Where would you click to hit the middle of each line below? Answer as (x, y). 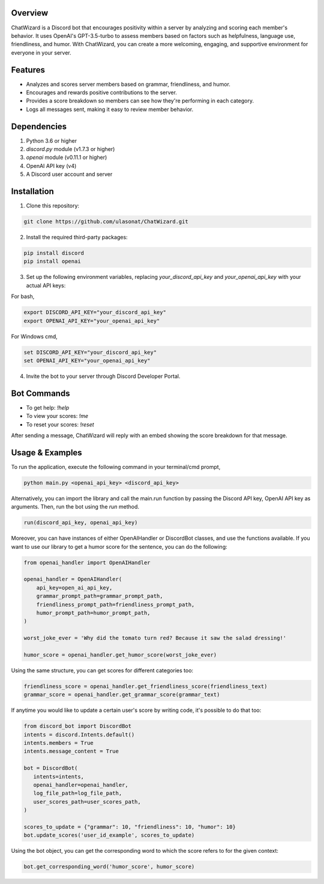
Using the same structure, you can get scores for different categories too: (102, 670)
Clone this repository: (53, 206)
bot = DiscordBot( (51, 768)
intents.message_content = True (71, 751)
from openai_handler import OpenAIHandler (87, 563)
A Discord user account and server (69, 175)
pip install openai (52, 261)
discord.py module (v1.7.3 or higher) (70, 149)
